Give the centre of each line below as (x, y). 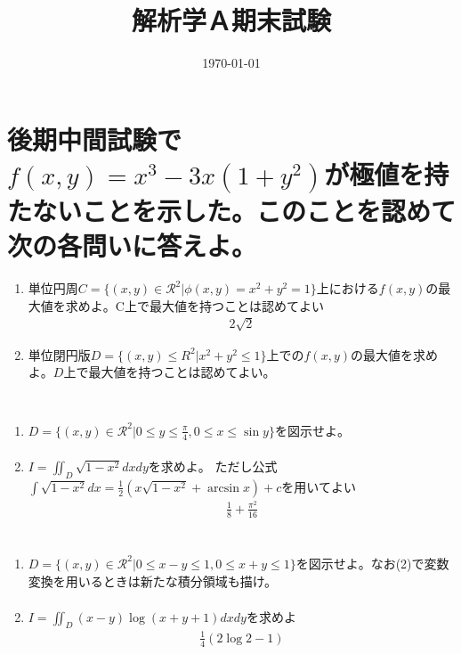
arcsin (223, 488)
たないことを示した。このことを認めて (232, 210)
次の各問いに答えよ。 (132, 245)
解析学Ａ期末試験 (231, 20)
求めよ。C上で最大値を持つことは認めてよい (194, 305)
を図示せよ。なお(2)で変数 (372, 563)
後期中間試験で (95, 139)
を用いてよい (319, 486)
